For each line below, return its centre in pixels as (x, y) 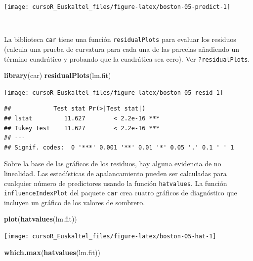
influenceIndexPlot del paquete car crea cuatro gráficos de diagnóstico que (121, 193)
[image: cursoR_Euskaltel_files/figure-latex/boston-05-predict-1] (117, 7)
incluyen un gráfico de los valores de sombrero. (75, 202)
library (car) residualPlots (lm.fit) (58, 75)
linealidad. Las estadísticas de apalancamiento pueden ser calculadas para (115, 173)
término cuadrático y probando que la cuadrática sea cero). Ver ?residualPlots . (127, 58)
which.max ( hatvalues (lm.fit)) (52, 252)
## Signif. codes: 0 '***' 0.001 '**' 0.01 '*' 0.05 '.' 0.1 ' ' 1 (119, 147)
